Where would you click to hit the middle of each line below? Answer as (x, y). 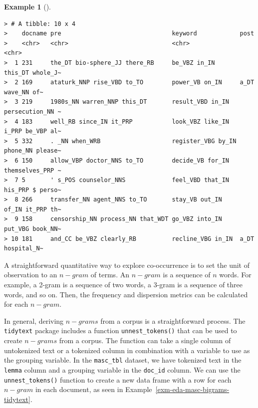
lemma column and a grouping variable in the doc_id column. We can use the (122, 369)
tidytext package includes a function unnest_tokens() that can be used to (121, 330)
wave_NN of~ (24, 92)
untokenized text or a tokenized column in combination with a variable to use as (127, 350)
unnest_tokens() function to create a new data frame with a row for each (118, 379)
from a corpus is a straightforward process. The (173, 320)
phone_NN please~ (33, 151)
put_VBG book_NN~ (33, 229)
